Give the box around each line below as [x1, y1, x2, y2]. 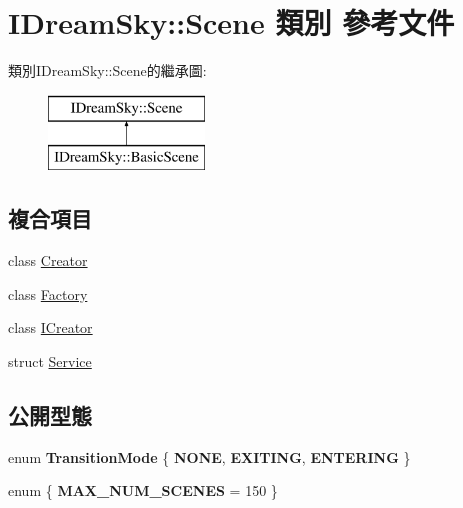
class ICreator [8, 317, 93, 338]
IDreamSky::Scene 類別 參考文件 [8, 2, 455, 43]
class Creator [8, 250, 88, 271]
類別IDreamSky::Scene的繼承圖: [8, 60, 207, 81]
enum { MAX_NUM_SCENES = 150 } [8, 480, 278, 501]
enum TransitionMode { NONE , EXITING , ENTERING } [8, 446, 411, 467]
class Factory [8, 283, 88, 304]
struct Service [8, 350, 92, 371]
